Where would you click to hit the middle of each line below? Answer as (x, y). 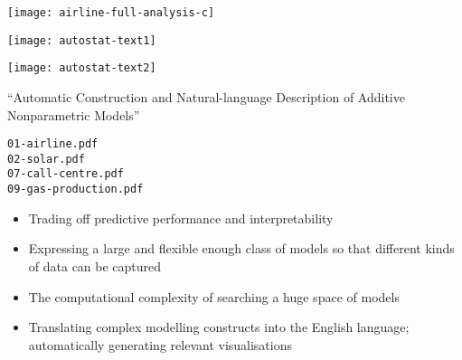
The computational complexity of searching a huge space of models (214, 296)
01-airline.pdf (53, 144)
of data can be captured (95, 265)
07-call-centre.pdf (66, 174)
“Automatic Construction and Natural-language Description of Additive (206, 96)
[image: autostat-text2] (82, 68)
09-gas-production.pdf (75, 189)
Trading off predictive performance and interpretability (181, 218)
